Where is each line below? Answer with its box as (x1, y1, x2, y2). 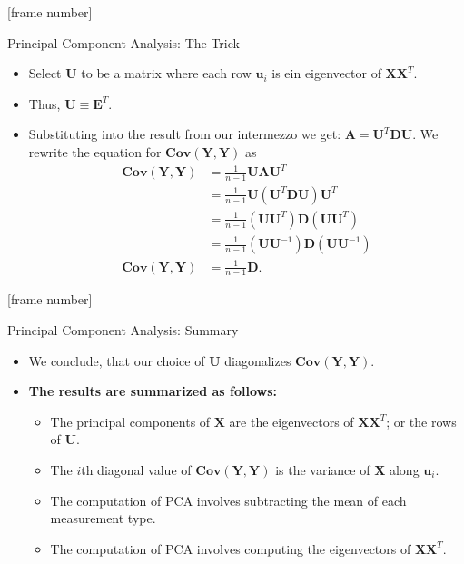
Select (28, 64, 62, 83)
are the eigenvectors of (229, 411, 354, 430)
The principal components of (50, 411, 211, 430)
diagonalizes (224, 351, 291, 370)
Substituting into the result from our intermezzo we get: (28, 124, 341, 143)
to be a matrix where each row (81, 64, 252, 83)
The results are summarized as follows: (28, 381, 278, 401)
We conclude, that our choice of (28, 351, 205, 370)
